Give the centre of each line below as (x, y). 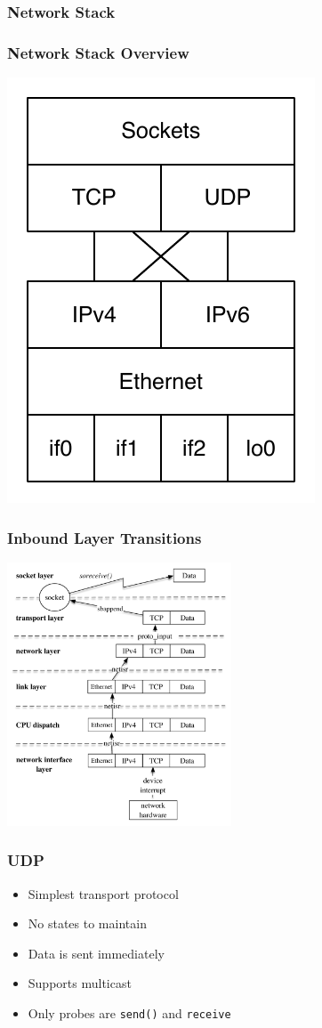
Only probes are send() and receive (129, 1012)
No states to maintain (87, 923)
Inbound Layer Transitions (105, 537)
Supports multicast (80, 983)
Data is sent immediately (96, 953)
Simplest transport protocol (103, 893)
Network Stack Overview (98, 52)
